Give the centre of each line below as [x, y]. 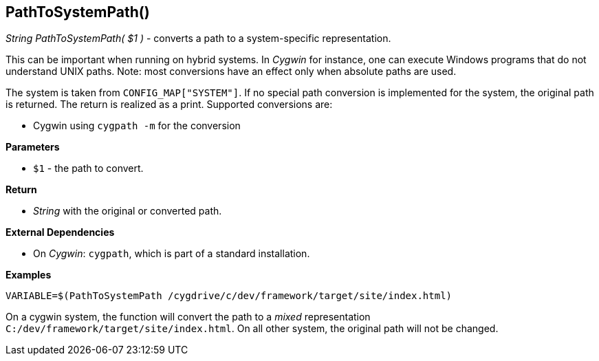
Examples [29, 275]
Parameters [33, 147]
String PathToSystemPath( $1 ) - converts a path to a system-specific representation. [198, 39]
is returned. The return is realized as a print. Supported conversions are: [169, 105]
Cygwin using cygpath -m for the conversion [137, 126]
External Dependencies [60, 232]
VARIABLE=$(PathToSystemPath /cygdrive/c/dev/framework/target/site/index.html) [229, 296]
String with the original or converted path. [128, 211]
